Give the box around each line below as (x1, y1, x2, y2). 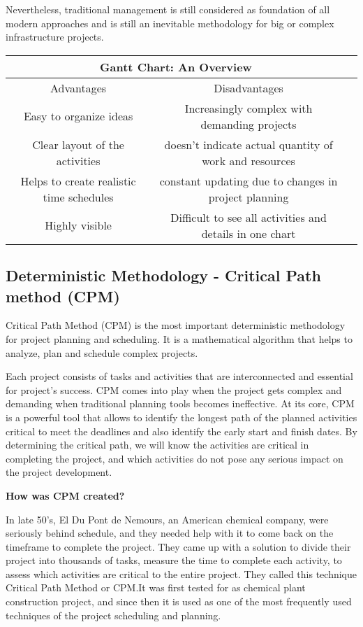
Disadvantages (214, 79, 283, 96)
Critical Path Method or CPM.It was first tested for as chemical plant (6, 580, 306, 595)
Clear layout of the (32, 136, 124, 153)
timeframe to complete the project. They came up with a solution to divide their (6, 539, 351, 554)
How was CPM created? (6, 488, 125, 502)
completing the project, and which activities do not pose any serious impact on (6, 451, 343, 465)
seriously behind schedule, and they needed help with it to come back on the (6, 526, 334, 540)
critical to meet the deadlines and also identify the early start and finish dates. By (6, 423, 357, 438)
